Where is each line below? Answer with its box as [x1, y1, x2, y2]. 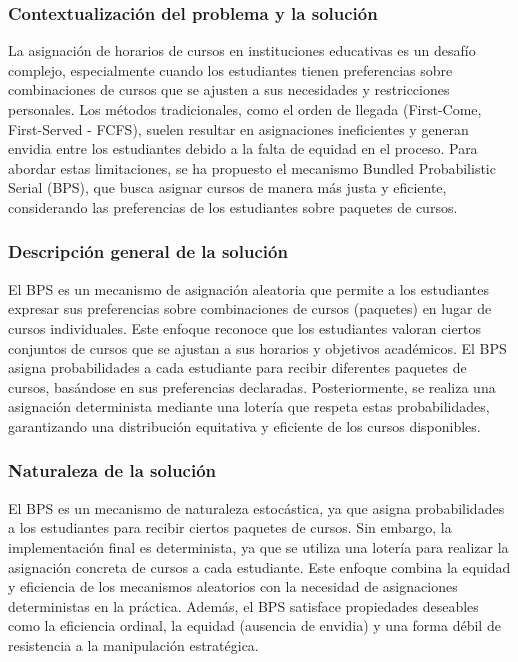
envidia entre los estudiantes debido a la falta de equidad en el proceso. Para [8, 138, 478, 159]
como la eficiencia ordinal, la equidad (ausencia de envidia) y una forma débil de [8, 615, 501, 636]
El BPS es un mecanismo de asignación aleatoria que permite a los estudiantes [8, 278, 489, 299]
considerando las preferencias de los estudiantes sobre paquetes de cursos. [8, 196, 458, 217]
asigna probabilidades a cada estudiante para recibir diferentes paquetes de [8, 357, 467, 378]
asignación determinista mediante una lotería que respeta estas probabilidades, [8, 396, 490, 417]
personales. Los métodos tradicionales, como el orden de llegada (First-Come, [8, 99, 482, 119]
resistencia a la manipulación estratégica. [8, 634, 259, 655]
